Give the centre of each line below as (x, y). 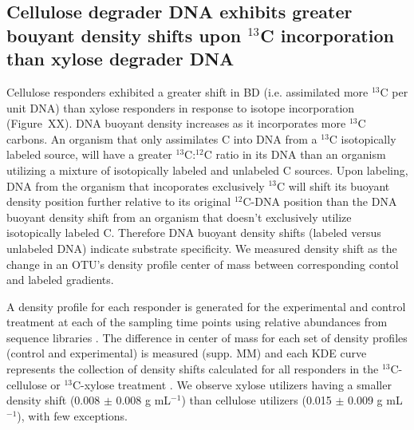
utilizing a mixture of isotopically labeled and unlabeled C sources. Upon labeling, (207, 170)
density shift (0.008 (53, 400)
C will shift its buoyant (333, 185)
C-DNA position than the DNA (320, 201)
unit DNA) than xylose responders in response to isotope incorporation (181, 107)
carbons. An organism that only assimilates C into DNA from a (162, 138)
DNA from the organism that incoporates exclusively (136, 185)
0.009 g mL (375, 400)
